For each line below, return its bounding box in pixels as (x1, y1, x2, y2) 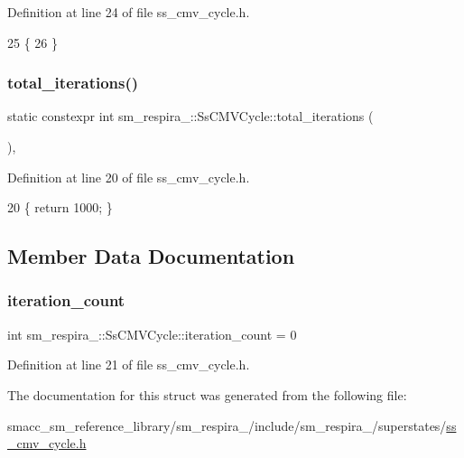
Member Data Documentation (7, 242, 295, 270)
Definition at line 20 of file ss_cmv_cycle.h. (7, 167, 250, 186)
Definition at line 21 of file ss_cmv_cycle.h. (7, 355, 250, 374)
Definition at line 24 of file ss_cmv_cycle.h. (7, 3, 250, 21)
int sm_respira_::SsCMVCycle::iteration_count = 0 (7, 324, 297, 343)
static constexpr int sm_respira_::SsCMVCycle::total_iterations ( (7, 107, 374, 126)
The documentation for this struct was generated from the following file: (7, 385, 407, 404)
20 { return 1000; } (7, 198, 113, 217)
